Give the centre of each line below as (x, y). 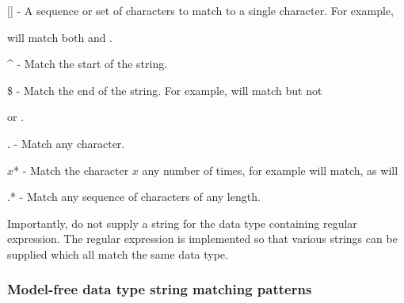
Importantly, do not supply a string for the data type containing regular (182, 223)
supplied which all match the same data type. (118, 254)
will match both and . (60, 37)
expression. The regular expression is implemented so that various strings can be (202, 239)
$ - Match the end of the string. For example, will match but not (165, 90)
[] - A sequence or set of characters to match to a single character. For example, (200, 10)
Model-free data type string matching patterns (160, 289)
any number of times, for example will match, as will (270, 170)
